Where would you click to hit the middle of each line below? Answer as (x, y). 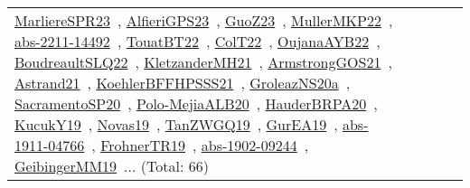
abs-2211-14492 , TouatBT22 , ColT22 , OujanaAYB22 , (197, 41)
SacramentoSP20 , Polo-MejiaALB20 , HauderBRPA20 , (196, 103)
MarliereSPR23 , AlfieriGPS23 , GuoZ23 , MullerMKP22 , (204, 20)
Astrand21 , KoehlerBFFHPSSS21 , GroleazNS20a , (183, 83)
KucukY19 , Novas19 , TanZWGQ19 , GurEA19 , (176, 124)
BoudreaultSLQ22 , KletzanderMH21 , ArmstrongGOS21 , (203, 62)
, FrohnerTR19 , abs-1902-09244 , (200, 145)
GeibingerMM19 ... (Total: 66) (112, 166)
